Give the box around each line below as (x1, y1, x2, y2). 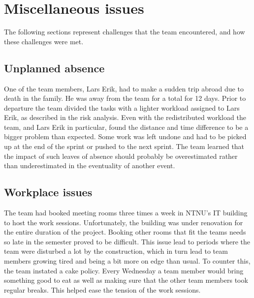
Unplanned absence (4, 60, 105, 75)
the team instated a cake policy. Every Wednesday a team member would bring (4, 265, 244, 275)
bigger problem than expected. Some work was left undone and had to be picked (4, 131, 247, 142)
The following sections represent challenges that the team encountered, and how (4, 27, 245, 37)
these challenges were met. (4, 36, 84, 46)
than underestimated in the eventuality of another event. (4, 160, 175, 171)
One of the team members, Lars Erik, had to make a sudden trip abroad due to (4, 83, 244, 93)
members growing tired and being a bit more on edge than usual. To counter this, (4, 256, 251, 266)
